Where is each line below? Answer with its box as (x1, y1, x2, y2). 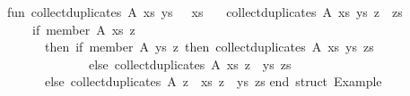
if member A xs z (31, 20, 135, 38)
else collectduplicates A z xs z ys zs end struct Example (44, 72, 382, 91)
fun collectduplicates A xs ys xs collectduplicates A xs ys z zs (7, 3, 403, 20)
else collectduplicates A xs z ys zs (88, 54, 292, 73)
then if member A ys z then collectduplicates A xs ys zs (44, 37, 374, 56)
